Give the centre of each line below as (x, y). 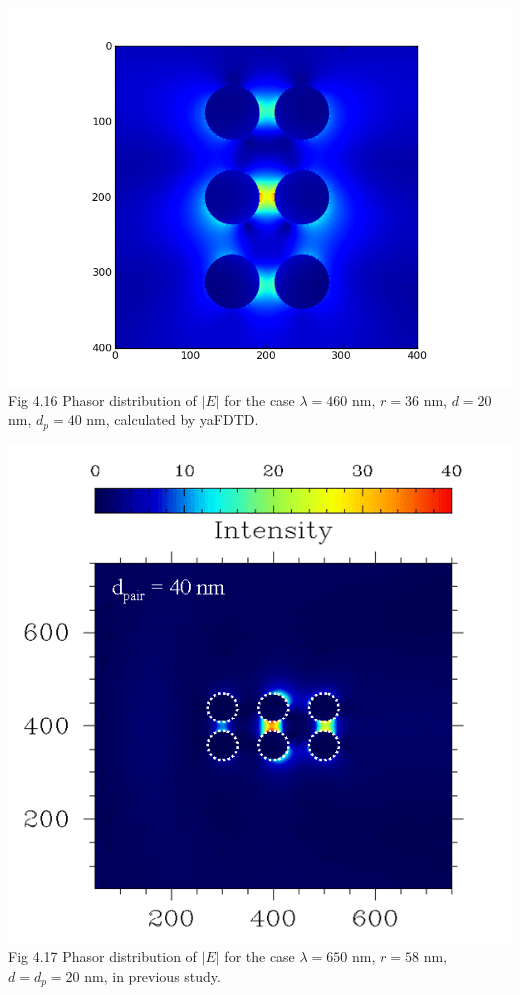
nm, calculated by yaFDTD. (172, 419)
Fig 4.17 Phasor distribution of (102, 956)
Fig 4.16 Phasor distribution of (102, 399)
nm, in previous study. (152, 976)
